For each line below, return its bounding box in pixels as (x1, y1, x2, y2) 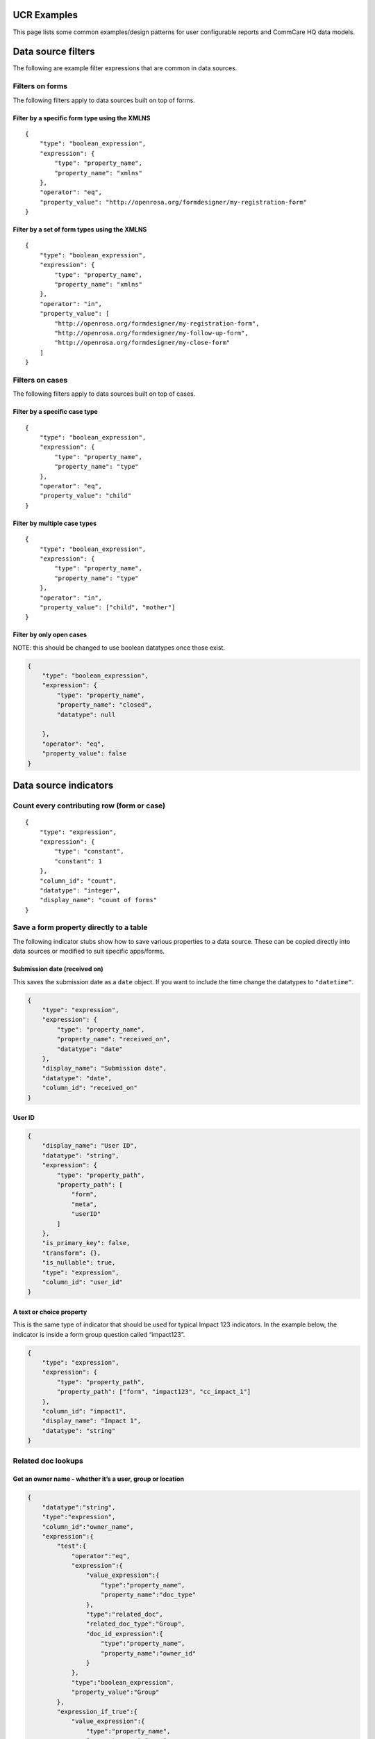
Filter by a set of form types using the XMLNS (12, 225, 147, 234)
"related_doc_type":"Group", (85, 1620, 185, 1628)
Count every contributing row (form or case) (12, 801, 166, 810)
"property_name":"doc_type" (101, 1591, 197, 1599)
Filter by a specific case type (12, 408, 99, 416)
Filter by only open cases (12, 630, 87, 639)
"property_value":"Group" (71, 1688, 160, 1697)
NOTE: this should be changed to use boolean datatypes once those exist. (12, 643, 226, 652)
